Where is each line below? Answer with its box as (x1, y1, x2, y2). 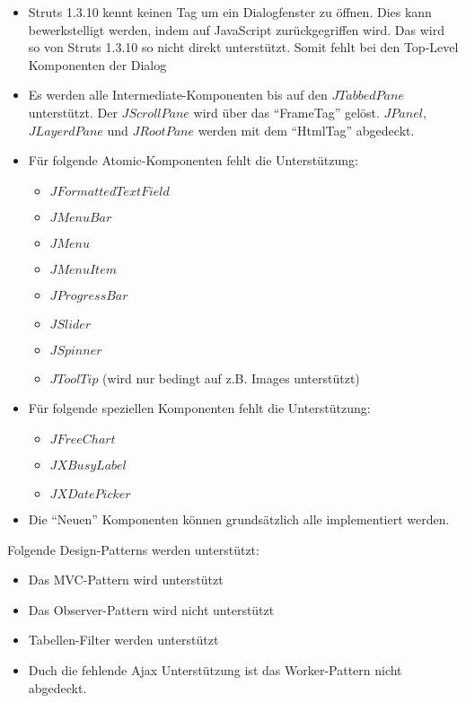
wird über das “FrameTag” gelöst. (193, 102, 380, 121)
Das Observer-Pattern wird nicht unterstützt (28, 600, 275, 619)
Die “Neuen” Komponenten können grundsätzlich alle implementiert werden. (28, 509, 450, 528)
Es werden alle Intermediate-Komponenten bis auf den (28, 85, 328, 104)
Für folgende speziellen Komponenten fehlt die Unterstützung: (28, 399, 371, 417)
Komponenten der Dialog (28, 55, 167, 74)
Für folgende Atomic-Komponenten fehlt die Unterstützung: (28, 151, 358, 170)
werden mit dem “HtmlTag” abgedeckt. (198, 120, 415, 139)
